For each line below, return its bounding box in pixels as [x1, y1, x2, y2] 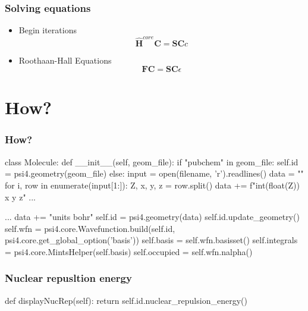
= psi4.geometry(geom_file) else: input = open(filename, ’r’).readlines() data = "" [5, 167, 304, 180]
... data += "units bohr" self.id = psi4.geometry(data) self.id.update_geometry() [5, 211, 300, 223]
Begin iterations [18, 24, 77, 36]
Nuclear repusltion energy [5, 271, 132, 285]
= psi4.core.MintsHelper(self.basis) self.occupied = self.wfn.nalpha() [5, 245, 253, 257]
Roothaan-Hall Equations [18, 54, 112, 66]
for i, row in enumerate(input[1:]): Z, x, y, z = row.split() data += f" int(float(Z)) [5, 178, 300, 191]
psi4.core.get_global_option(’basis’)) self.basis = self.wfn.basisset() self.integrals [5, 234, 298, 246]
